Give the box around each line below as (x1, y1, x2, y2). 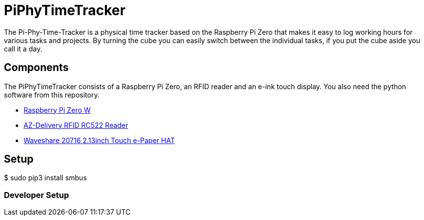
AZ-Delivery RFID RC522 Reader (24, 121, 129, 129)
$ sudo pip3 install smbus (4, 173, 87, 182)
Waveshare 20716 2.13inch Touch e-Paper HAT (24, 136, 175, 145)
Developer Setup (4, 190, 69, 200)
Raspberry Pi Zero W (24, 105, 91, 114)
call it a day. (4, 44, 42, 53)
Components (4, 61, 69, 74)
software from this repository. (4, 90, 100, 99)
